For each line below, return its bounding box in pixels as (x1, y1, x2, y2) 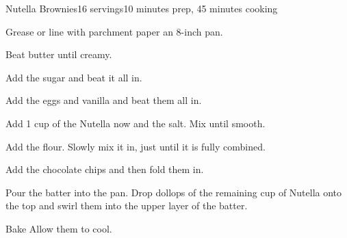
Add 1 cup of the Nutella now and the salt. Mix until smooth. (5, 116, 266, 130)
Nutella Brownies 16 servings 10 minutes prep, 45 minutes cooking (5, 1, 278, 15)
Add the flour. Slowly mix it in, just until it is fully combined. (5, 139, 266, 153)
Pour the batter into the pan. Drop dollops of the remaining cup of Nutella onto (5, 185, 342, 199)
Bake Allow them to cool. (5, 221, 112, 235)
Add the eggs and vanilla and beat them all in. (5, 93, 202, 107)
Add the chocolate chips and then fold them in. (5, 162, 204, 176)
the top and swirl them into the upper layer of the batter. (5, 198, 248, 213)
